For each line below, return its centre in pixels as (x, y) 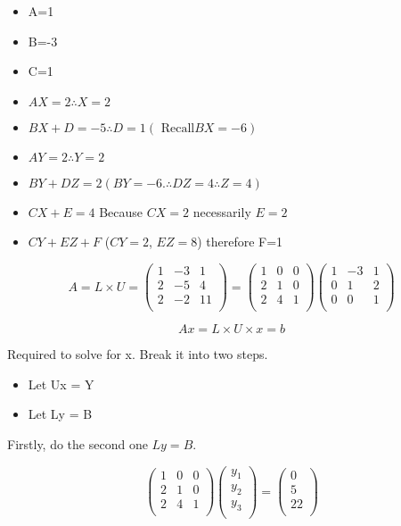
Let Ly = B (60, 414)
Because (121, 211)
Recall (178, 128)
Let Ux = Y (61, 384)
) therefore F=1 (240, 242)
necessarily (222, 211)
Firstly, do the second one (78, 443)
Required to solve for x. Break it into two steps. (138, 354)
